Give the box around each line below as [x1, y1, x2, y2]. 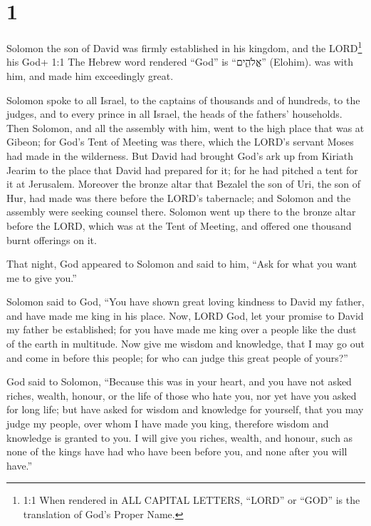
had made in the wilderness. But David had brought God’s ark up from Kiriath [6, 148, 354, 163]
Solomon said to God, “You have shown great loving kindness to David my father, [6, 294, 365, 309]
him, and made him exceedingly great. [6, 68, 174, 83]
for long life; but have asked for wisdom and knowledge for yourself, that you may [6, 402, 364, 417]
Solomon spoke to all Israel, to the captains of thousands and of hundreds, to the [6, 92, 360, 107]
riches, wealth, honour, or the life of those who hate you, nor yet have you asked [6, 388, 357, 403]
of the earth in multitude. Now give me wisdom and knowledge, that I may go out [6, 336, 365, 351]
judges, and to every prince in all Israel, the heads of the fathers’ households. [6, 106, 343, 121]
